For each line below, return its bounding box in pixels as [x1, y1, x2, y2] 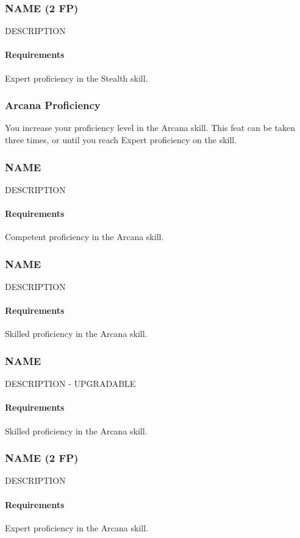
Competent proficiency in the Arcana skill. [5, 230, 164, 243]
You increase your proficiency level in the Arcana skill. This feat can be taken [5, 121, 295, 134]
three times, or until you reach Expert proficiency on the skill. [5, 133, 237, 146]
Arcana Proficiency [5, 97, 101, 113]
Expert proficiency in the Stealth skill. [5, 71, 148, 84]
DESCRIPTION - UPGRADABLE [5, 377, 136, 390]
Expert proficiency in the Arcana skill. [5, 521, 148, 534]
